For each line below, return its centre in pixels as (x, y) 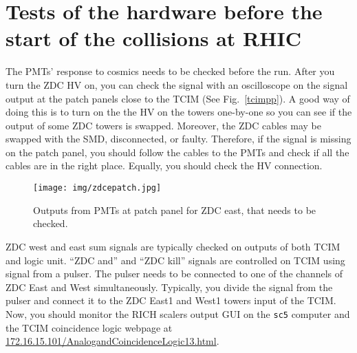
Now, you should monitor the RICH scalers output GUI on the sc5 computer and (178, 313)
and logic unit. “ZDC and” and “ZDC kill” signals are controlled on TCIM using (175, 260)
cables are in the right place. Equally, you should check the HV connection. (164, 165)
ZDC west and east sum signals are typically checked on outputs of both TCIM (173, 246)
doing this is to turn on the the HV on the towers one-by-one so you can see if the (179, 112)
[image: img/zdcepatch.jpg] (97, 188)
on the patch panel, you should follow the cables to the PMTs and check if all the (177, 152)
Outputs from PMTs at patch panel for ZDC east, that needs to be (175, 210)
